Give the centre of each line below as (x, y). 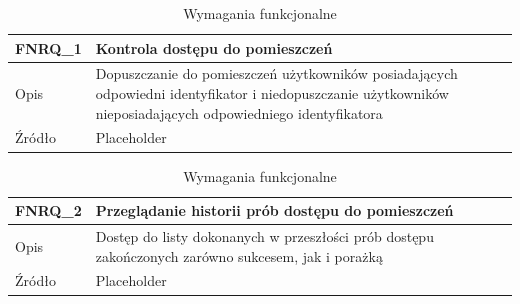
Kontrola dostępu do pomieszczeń (214, 47)
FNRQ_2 (48, 210)
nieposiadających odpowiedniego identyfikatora (239, 112)
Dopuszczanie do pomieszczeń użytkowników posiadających (276, 73)
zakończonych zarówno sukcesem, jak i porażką (239, 255)
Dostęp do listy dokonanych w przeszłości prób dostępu (264, 236)
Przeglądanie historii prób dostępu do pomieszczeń (274, 210)
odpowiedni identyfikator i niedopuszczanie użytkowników (272, 93)
